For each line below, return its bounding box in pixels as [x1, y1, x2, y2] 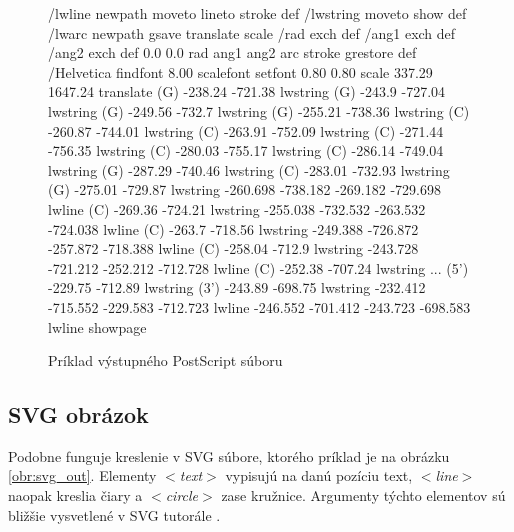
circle [165, 485, 199, 506]
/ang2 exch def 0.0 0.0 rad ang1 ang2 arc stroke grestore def [48, 42, 417, 63]
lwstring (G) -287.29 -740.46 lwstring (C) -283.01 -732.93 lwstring [48, 159, 450, 180]
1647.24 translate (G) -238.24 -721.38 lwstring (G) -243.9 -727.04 [48, 81, 446, 102]
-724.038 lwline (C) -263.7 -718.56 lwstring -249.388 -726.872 [48, 218, 419, 239]
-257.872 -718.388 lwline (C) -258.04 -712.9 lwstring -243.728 [48, 238, 419, 259]
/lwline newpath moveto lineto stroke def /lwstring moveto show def [48, 3, 467, 23]
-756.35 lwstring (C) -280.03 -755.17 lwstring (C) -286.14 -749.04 [48, 140, 444, 161]
